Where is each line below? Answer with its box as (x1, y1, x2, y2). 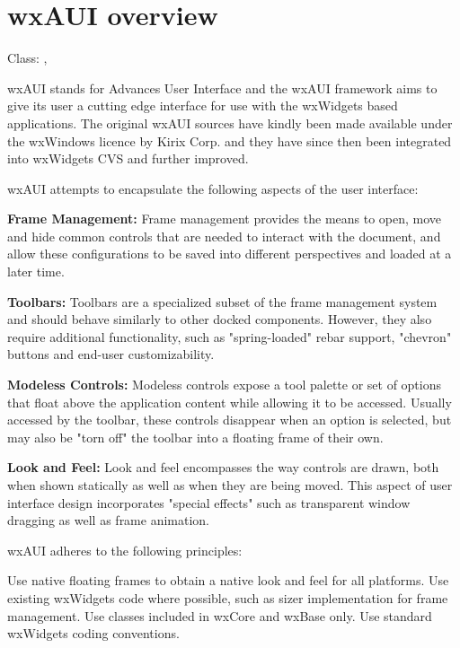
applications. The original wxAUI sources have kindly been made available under (7, 113, 453, 132)
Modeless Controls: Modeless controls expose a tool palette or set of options (7, 375, 442, 394)
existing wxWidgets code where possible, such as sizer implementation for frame (7, 588, 448, 607)
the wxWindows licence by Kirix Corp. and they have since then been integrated (7, 131, 452, 150)
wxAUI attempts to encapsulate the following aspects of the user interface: (7, 179, 419, 197)
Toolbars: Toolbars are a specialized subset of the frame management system (7, 292, 438, 311)
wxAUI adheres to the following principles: (7, 540, 243, 559)
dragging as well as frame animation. (7, 511, 210, 530)
